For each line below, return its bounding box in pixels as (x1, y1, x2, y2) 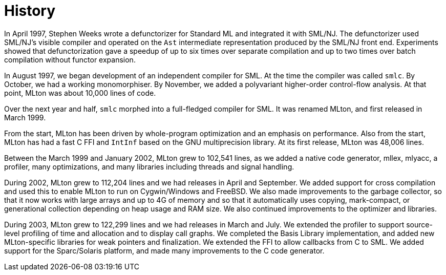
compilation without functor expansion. (4, 55, 136, 64)
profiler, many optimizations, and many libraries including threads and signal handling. (4, 162, 294, 171)
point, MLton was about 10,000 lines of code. (4, 88, 156, 97)
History (4, 2, 56, 19)
